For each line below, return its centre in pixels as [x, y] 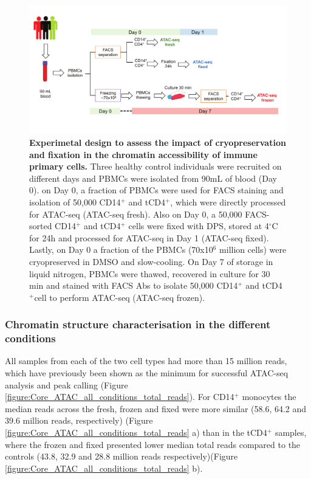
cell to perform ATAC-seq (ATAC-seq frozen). [120, 297]
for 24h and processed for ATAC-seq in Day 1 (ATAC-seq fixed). [149, 237]
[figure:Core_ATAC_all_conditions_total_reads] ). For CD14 [120, 397]
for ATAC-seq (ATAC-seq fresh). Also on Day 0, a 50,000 [136, 214]
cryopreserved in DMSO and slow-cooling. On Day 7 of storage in [151, 261]
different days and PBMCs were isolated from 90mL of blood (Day [153, 178]
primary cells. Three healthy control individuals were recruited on [155, 166]
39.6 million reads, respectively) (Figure [79, 420]
